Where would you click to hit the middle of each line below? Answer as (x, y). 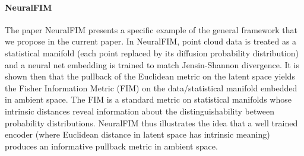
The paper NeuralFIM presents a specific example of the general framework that (151, 29)
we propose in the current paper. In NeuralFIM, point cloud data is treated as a (151, 41)
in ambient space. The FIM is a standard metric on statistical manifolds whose (148, 99)
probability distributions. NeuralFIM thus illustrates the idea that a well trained (151, 122)
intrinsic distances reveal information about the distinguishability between (140, 111)
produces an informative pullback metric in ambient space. (111, 146)
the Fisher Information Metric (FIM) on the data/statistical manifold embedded (151, 87)
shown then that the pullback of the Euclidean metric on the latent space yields (150, 76)
